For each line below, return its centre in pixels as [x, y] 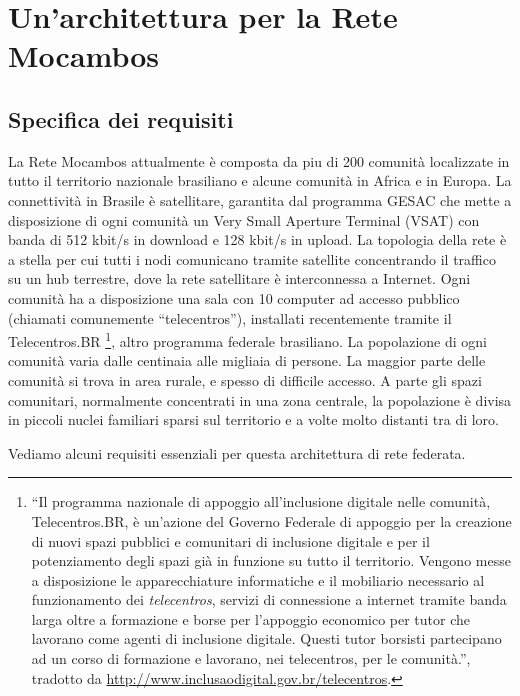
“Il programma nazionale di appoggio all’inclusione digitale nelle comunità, [261, 501]
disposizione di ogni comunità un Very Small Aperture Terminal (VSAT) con [244, 219]
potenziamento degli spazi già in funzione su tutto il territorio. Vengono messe [271, 560]
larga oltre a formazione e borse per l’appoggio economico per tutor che [251, 618]
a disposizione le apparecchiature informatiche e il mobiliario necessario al [258, 579]
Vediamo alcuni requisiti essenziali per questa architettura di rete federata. [237, 452]
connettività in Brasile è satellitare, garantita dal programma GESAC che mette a [260, 199]
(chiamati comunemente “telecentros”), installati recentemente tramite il [230, 317]
